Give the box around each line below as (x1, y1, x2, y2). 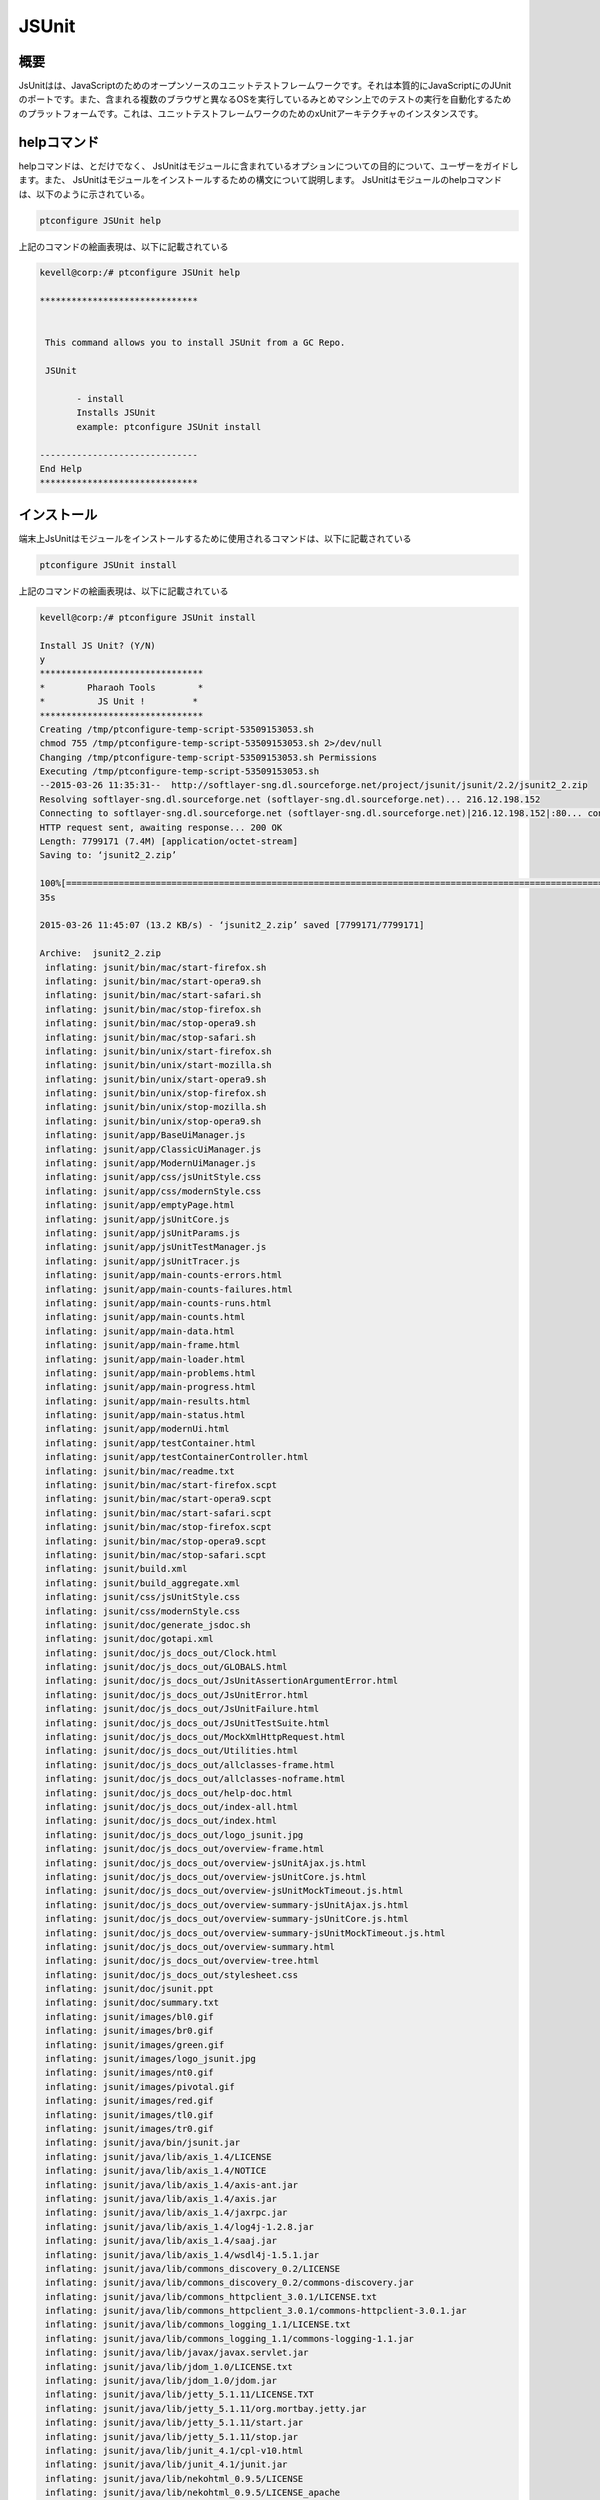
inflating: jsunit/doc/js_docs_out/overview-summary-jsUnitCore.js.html (45, 1913, 409, 1925)
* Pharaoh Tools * (39, 681, 204, 693)
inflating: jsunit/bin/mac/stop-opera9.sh (45, 1018, 257, 1029)
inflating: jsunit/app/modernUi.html (45, 1423, 230, 1435)
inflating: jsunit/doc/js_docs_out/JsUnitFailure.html (45, 1703, 320, 1715)
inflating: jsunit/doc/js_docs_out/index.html (45, 1815, 277, 1827)
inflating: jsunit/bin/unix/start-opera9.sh (45, 1073, 267, 1085)
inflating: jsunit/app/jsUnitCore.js (45, 1213, 230, 1225)
